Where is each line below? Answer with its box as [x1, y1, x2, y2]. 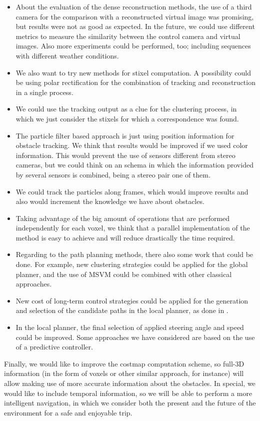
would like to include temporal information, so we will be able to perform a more [4, 387, 252, 398]
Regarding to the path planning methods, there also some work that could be [15, 249, 253, 259]
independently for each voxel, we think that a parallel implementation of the [15, 222, 250, 233]
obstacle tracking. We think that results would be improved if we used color [15, 140, 248, 150]
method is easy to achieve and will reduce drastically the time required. [15, 232, 235, 242]
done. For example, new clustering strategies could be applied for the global [15, 259, 248, 269]
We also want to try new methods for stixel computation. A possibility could [15, 67, 251, 77]
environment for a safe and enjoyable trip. [4, 407, 132, 417]
